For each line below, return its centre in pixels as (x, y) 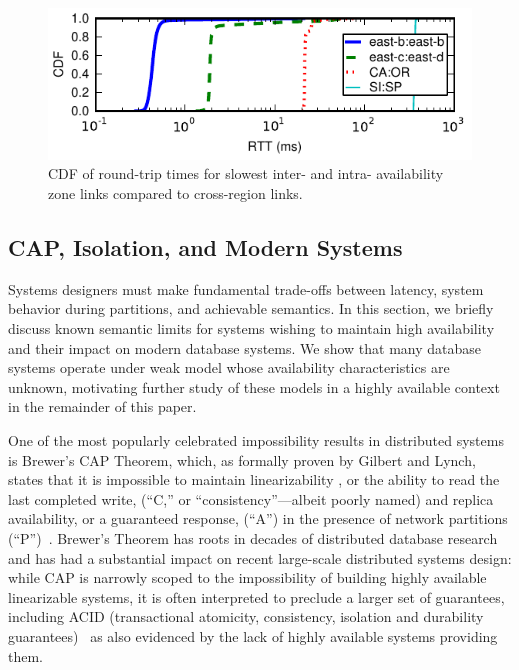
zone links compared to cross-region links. (175, 193)
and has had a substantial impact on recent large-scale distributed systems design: (260, 557)
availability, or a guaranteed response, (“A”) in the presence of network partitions (258, 518)
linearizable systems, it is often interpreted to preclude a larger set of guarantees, (256, 596)
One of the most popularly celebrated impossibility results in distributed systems (256, 440)
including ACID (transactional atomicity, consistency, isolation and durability (246, 616)
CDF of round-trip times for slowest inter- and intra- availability (246, 173)
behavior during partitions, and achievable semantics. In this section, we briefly (251, 308)
